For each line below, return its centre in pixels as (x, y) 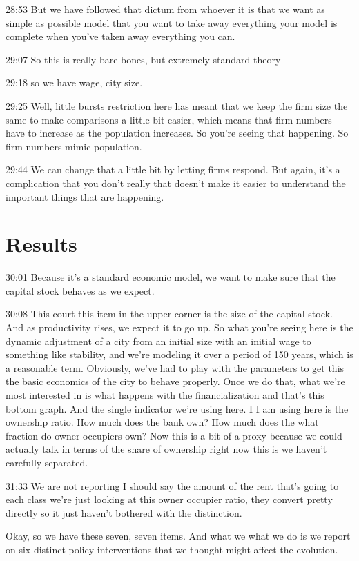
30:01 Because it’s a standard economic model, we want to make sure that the (171, 277)
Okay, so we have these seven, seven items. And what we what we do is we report (178, 536)
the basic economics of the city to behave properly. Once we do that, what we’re (175, 381)
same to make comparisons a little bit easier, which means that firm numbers (169, 119)
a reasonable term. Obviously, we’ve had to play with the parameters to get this (175, 367)
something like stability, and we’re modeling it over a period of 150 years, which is (179, 354)
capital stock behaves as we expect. (80, 290)
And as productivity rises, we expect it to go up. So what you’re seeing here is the (179, 327)
